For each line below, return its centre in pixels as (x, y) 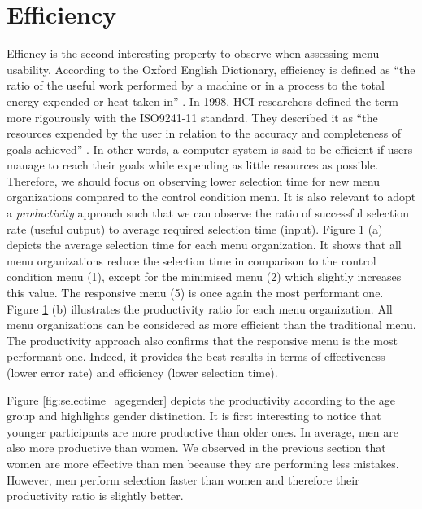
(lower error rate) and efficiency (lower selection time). (142, 372)
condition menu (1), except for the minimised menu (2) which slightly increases (204, 276)
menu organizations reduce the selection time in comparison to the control (191, 260)
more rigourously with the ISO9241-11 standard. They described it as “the (192, 117)
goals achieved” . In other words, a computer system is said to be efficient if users (210, 149)
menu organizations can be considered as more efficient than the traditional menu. (211, 325)
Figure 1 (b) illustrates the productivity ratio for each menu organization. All (200, 308)
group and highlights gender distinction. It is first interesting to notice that (194, 416)
